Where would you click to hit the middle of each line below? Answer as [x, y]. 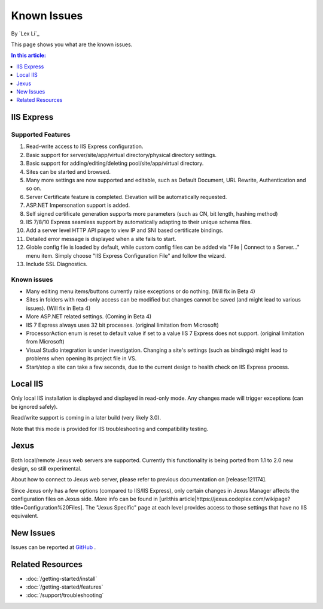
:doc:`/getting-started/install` [62, 578]
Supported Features [41, 135]
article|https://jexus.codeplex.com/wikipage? [235, 499]
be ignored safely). [34, 406]
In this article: [28, 55]
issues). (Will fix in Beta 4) [58, 308]
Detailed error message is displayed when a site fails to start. [101, 239]
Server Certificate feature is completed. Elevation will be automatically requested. [127, 197]
